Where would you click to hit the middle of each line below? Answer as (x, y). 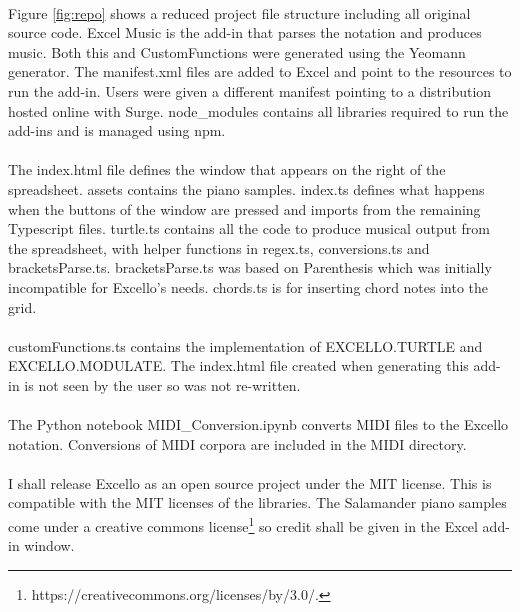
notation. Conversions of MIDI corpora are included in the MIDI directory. (237, 443)
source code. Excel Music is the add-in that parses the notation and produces (245, 32)
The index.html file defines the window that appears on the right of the (227, 169)
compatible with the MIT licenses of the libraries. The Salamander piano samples (257, 502)
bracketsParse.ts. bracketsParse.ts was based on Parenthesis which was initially (250, 267)
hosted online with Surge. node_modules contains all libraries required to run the (258, 110)
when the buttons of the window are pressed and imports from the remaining (244, 208)
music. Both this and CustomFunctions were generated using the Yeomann (237, 51)
